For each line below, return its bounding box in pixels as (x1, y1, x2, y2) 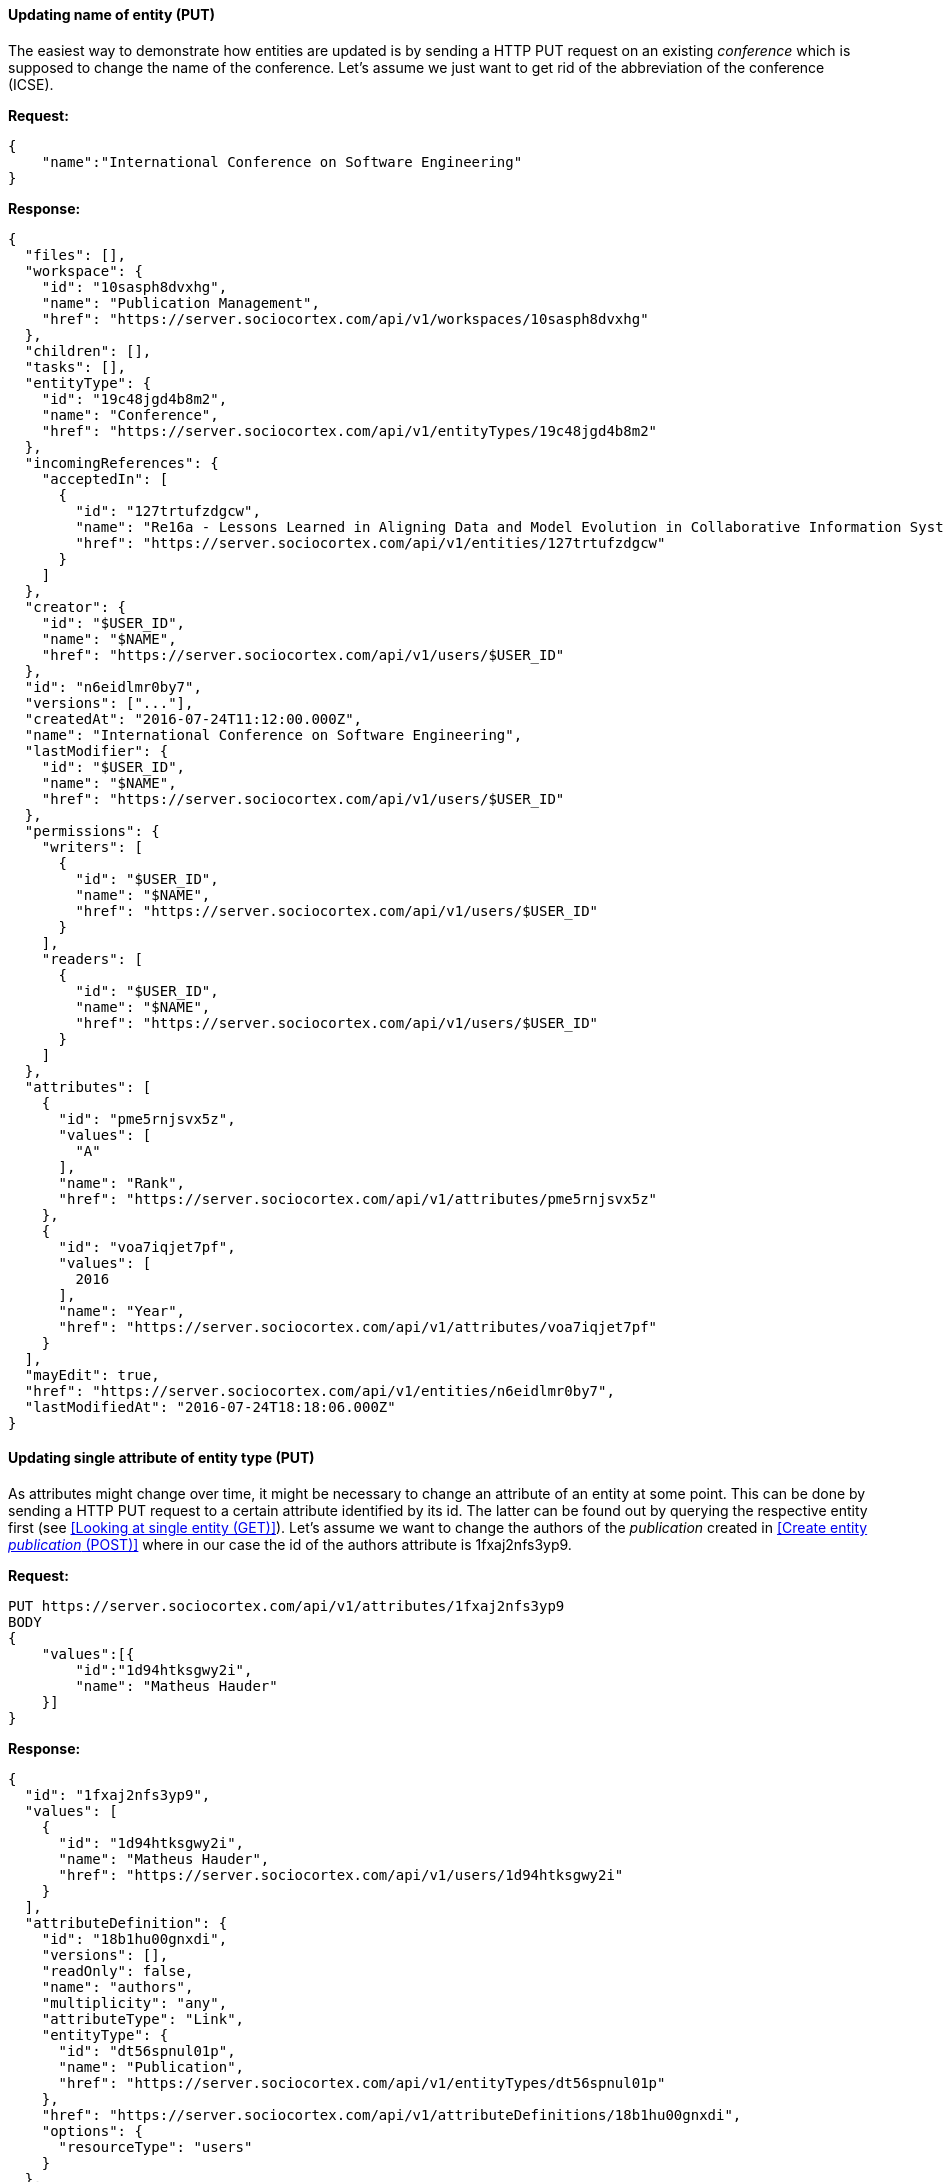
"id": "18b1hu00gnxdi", (41, 1930, 228, 1947)
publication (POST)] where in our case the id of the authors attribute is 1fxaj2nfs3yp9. (8, 1535, 572, 1553)
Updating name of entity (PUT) (8, 6, 215, 23)
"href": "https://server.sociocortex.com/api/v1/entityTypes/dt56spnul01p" (58, 2074, 666, 2091)
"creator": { (24, 598, 127, 615)
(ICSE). (8, 75, 54, 93)
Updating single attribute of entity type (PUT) (8, 1449, 315, 1467)
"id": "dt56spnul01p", (58, 2042, 236, 2059)
